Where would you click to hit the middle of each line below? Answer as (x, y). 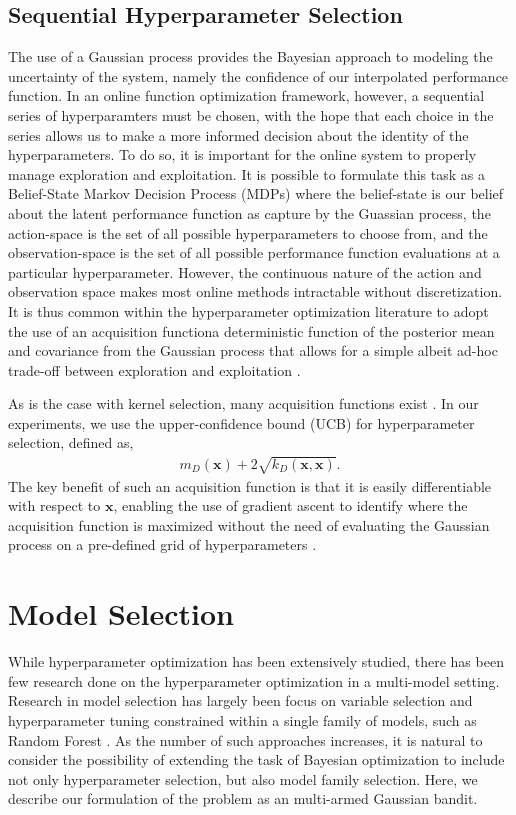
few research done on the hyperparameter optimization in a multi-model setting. (254, 680)
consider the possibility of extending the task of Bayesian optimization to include (256, 759)
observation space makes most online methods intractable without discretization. (255, 291)
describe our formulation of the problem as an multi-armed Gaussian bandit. (243, 798)
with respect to (54, 505)
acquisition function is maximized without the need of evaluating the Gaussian (249, 524)
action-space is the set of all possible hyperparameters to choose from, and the (248, 232)
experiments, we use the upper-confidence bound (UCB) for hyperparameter (241, 422)
